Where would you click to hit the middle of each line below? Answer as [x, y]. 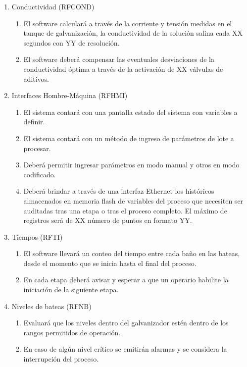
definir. [34, 122]
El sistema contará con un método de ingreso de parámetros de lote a [129, 138]
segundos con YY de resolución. [72, 42]
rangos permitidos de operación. [72, 332]
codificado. [40, 174]
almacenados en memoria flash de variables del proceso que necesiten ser [133, 200]
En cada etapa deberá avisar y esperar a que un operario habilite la [126, 280]
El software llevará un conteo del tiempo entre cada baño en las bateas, [132, 253]
